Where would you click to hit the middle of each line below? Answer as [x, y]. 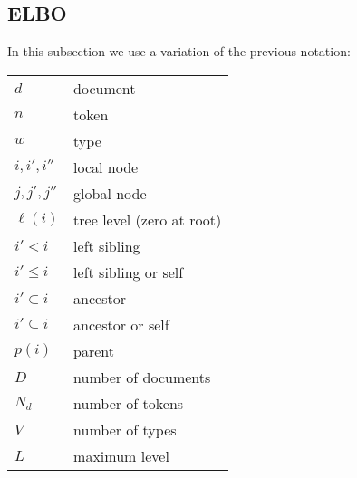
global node [110, 193]
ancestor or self [121, 324]
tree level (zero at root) [148, 219]
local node [106, 167]
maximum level [121, 455]
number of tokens [129, 403]
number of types [125, 429]
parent [94, 350]
